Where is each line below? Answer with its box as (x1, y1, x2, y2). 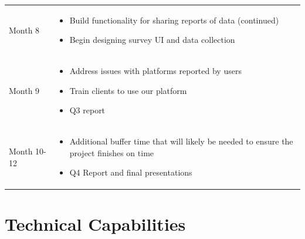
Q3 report (69, 104, 106, 116)
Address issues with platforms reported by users (69, 65, 242, 77)
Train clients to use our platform (69, 84, 187, 96)
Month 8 (9, 23, 40, 36)
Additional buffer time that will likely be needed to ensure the (69, 135, 293, 147)
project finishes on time (69, 146, 154, 159)
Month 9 (9, 84, 40, 96)
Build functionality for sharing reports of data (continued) (69, 14, 279, 26)
